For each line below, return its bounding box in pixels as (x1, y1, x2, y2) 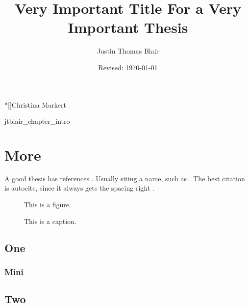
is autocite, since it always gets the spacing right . (4, 183, 154, 193)
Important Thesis (68, 17, 188, 37)
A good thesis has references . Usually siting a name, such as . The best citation (4, 173, 245, 183)
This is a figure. (24, 199, 71, 209)
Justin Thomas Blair (97, 46, 159, 56)
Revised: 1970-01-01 (98, 62, 158, 72)
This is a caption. (24, 216, 76, 226)
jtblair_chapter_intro (4, 116, 70, 126)
